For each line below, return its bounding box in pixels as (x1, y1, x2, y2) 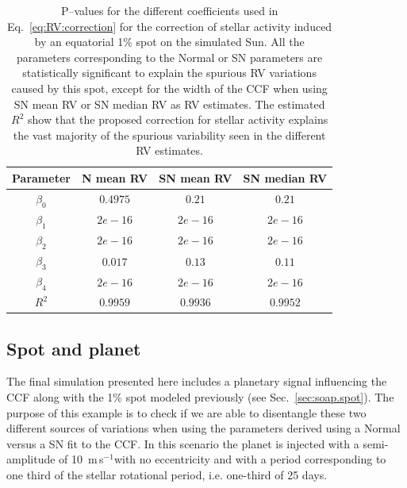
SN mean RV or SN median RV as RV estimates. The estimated (13, 95, 325, 112)
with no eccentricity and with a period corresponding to (113, 451, 386, 467)
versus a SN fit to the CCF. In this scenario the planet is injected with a (6, 435, 359, 451)
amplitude (6, 451, 56, 467)
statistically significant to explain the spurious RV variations (22, 64, 317, 81)
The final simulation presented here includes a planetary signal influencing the (6, 373, 387, 390)
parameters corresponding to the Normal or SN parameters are (17, 48, 323, 65)
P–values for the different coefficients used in (60, 2, 278, 18)
